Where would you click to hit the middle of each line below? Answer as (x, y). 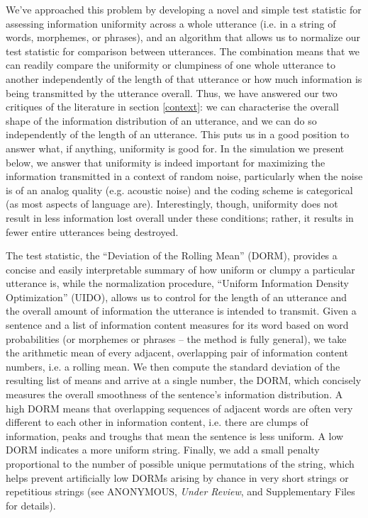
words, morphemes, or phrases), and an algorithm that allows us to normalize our (183, 37)
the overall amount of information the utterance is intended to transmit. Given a (181, 311)
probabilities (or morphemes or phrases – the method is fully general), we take (176, 338)
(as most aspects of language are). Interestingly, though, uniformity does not (172, 204)
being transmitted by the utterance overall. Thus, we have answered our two (172, 92)
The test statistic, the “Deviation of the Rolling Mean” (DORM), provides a (172, 255)
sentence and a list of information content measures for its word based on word (177, 325)
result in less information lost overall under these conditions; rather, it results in (180, 217)
